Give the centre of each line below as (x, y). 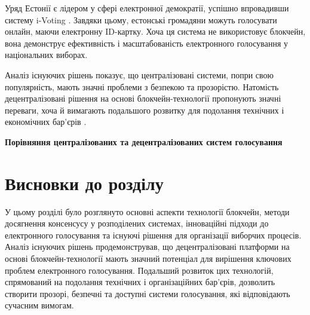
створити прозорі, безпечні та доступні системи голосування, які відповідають (148, 293)
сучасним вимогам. (39, 305)
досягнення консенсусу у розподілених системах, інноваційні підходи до (137, 223)
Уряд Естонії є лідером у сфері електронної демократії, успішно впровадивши (147, 8)
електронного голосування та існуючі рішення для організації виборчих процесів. (153, 235)
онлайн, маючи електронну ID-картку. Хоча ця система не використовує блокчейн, (155, 31)
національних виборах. (46, 55)
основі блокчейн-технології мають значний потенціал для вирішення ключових (148, 259)
